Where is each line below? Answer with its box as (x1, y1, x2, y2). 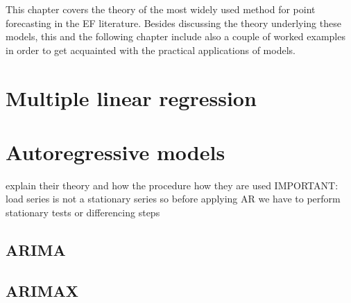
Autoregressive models (6, 137, 225, 166)
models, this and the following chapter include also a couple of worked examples (6, 29, 345, 44)
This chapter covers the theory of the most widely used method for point (6, 2, 316, 16)
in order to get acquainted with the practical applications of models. (6, 42, 296, 57)
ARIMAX (6, 279, 78, 301)
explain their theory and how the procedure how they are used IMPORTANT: (6, 178, 339, 192)
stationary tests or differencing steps (6, 205, 160, 220)
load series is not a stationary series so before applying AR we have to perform (6, 191, 341, 206)
